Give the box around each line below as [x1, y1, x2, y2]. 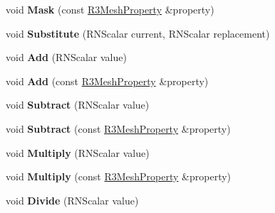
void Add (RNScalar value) [6, 50, 127, 65]
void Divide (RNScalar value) [6, 192, 139, 207]
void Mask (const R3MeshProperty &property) [6, 2, 214, 16]
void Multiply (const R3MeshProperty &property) [6, 169, 232, 184]
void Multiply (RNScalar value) [6, 145, 150, 160]
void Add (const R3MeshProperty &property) [6, 73, 209, 88]
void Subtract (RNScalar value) [6, 97, 150, 112]
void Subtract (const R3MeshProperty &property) [6, 121, 231, 136]
